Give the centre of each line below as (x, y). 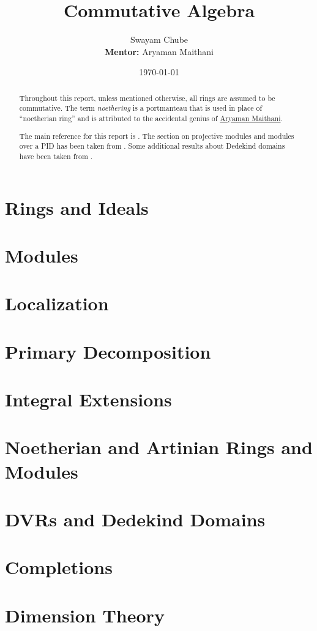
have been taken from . (56, 156)
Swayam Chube (159, 39)
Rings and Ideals (77, 207)
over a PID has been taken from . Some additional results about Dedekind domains (152, 146)
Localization (57, 303)
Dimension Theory (85, 615)
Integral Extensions (88, 399)
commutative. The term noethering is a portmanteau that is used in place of (141, 108)
